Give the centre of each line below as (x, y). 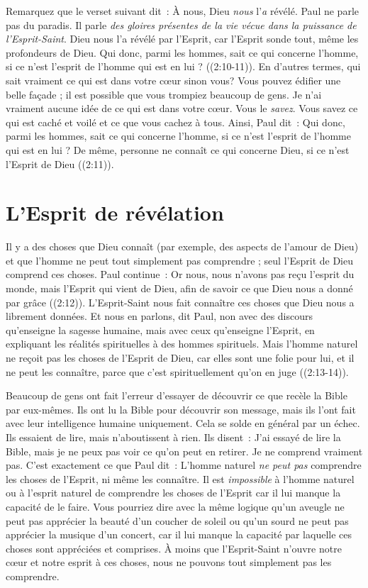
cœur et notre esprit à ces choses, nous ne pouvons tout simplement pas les (169, 562)
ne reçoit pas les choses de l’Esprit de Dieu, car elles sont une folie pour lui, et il (180, 357)
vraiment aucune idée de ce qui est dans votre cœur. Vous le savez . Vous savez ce (182, 108)
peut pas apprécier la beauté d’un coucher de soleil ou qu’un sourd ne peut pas (177, 520)
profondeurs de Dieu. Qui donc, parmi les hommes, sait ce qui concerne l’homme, (182, 52)
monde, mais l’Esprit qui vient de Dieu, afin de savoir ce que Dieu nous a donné (179, 288)
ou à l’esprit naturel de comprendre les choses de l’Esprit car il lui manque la (173, 493)
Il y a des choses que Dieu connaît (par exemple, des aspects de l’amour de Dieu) (182, 246)
